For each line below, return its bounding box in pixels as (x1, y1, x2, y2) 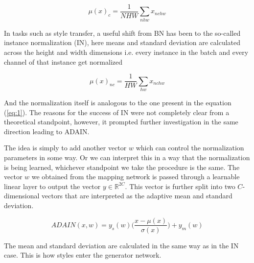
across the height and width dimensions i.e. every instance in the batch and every (4, 47, 249, 57)
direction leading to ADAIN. (4, 126, 90, 136)
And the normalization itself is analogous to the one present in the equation (4, 97, 231, 107)
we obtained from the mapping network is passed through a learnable (31, 171, 240, 182)
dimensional (4, 191, 40, 201)
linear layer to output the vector (4, 181, 101, 191)
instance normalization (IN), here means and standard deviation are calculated (4, 37, 241, 48)
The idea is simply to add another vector (4, 143, 127, 153)
